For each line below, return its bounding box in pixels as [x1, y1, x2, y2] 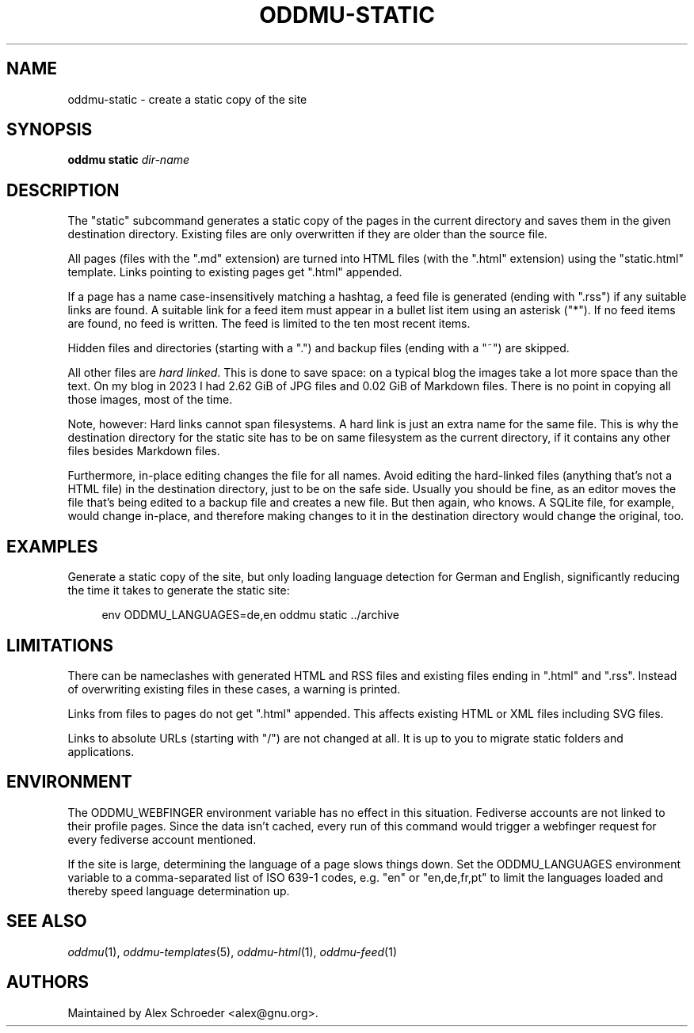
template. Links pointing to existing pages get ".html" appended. [67, 265, 402, 279]
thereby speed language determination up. [67, 883, 290, 898]
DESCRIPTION [6, 180, 120, 200]
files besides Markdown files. [67, 444, 220, 458]
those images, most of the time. [67, 393, 233, 407]
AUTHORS [6, 972, 90, 993]
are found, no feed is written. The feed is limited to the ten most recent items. [67, 317, 471, 331]
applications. [67, 744, 135, 758]
